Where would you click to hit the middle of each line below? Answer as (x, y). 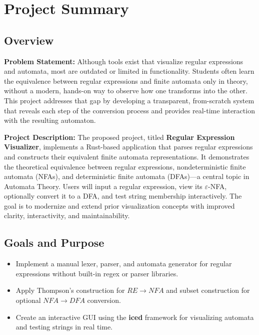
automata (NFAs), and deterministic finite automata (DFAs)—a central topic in (127, 176)
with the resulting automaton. (50, 120)
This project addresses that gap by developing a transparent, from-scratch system (129, 100)
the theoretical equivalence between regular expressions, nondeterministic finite (125, 166)
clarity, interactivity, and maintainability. (67, 215)
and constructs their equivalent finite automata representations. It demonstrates (127, 156)
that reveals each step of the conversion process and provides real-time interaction (129, 110)
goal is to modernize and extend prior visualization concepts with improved (119, 205)
